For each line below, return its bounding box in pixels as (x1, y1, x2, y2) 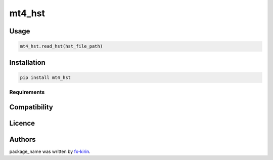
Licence (9, 119, 35, 128)
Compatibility (9, 103, 53, 111)
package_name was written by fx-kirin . (9, 148, 90, 154)
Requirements (9, 89, 45, 96)
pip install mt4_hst (20, 74, 71, 81)
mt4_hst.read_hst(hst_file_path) (20, 44, 103, 49)
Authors (9, 135, 36, 144)
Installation (9, 58, 45, 67)
